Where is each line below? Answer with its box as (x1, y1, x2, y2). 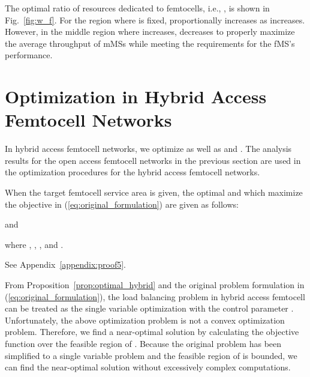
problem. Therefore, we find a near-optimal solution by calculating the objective (5, 325, 299, 338)
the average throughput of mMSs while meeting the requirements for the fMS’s (5, 37, 295, 49)
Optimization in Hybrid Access (5, 84, 267, 109)
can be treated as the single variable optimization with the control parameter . (5, 302, 294, 315)
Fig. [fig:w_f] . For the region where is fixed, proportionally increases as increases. (5, 13, 305, 26)
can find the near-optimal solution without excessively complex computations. (5, 361, 291, 373)
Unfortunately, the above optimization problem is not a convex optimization (5, 313, 285, 326)
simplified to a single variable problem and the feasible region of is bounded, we (5, 349, 297, 361)
